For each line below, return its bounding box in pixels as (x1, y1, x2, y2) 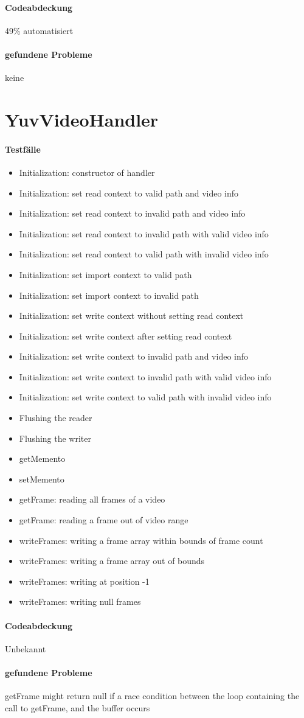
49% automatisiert (5, 24, 74, 37)
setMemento (19, 472, 64, 485)
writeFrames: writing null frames (19, 595, 141, 608)
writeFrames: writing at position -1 (19, 574, 150, 587)
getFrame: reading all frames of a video (19, 493, 165, 506)
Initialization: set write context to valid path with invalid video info (19, 391, 272, 403)
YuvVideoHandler (5, 106, 159, 131)
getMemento (19, 452, 66, 465)
